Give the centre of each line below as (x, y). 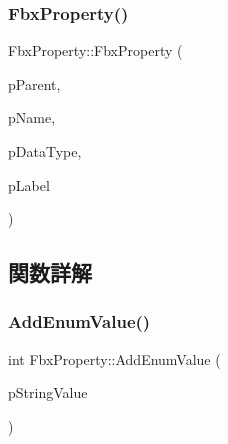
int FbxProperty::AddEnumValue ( (114, 358)
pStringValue (48, 392)
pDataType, (45, 151)
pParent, (34, 83)
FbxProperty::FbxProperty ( (95, 50)
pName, (32, 117)
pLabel (29, 184)
